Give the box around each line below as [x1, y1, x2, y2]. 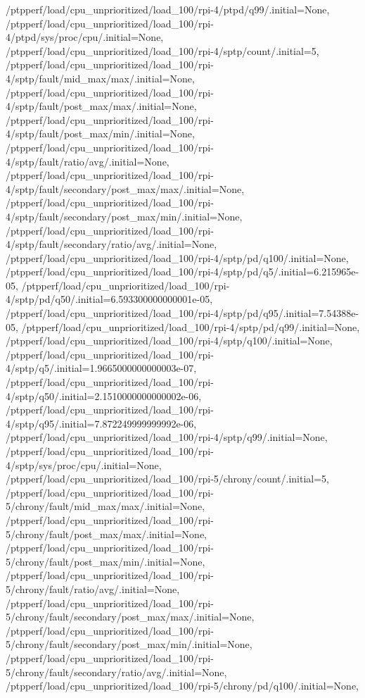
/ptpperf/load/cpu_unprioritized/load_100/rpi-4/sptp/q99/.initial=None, [6, 430, 328, 444]
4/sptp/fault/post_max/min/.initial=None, [6, 126, 195, 141]
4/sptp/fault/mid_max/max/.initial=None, [6, 70, 195, 85]
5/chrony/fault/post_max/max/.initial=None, [6, 526, 207, 541]
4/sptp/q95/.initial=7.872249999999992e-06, [6, 416, 197, 430]
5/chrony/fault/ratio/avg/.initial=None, [6, 581, 180, 596]
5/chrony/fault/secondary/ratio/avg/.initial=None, [6, 664, 227, 679]
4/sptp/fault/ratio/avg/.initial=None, [6, 154, 169, 168]
